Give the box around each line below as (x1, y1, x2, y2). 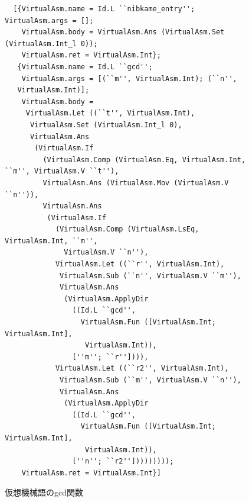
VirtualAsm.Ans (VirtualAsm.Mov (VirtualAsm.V (42, 178, 229, 187)
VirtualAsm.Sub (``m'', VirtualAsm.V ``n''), (60, 376, 241, 384)
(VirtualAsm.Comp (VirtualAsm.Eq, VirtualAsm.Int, (42, 155, 246, 164)
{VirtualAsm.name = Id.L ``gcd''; (17, 62, 153, 71)
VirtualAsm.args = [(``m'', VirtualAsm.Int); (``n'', (21, 74, 237, 83)
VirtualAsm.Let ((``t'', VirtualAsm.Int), (25, 109, 195, 118)
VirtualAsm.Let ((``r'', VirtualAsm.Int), (55, 260, 225, 269)
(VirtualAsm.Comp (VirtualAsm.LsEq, (55, 225, 199, 234)
